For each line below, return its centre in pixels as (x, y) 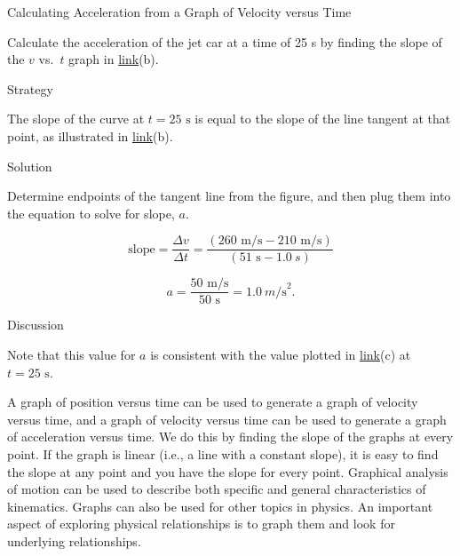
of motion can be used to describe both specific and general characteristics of (217, 489)
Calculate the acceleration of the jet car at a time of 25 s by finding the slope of (225, 41)
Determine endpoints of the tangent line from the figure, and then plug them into (229, 196)
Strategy (30, 88)
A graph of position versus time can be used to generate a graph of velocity (213, 402)
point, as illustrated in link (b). (90, 135)
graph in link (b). (114, 59)
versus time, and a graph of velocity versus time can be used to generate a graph (227, 419)
